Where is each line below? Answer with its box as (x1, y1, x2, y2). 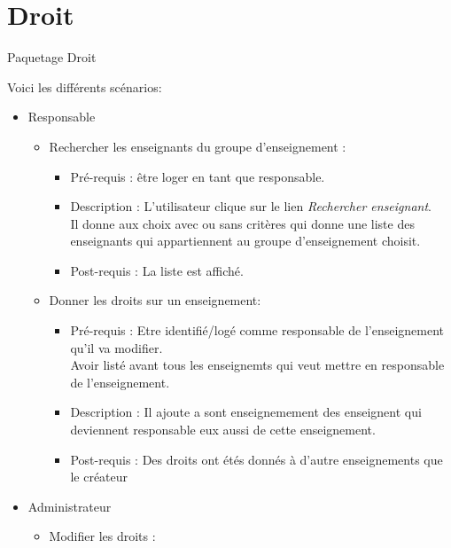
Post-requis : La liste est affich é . (70, 261, 244, 279)
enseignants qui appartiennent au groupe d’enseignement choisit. (70, 231, 421, 250)
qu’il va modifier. (70, 338, 163, 356)
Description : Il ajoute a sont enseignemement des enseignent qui (70, 403, 422, 421)
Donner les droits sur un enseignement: (49, 291, 261, 309)
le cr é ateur (70, 467, 128, 486)
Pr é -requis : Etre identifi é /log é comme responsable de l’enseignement (70, 321, 445, 340)
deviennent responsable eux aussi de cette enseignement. (70, 420, 376, 439)
